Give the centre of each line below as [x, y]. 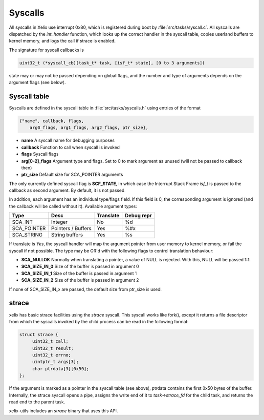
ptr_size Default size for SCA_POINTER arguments [72, 175]
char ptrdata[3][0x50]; [61, 368]
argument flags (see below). [37, 83]
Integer [59, 222]
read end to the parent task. [37, 402]
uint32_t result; [53, 348]
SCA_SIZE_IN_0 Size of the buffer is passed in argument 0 [80, 267]
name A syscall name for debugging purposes [68, 140]
